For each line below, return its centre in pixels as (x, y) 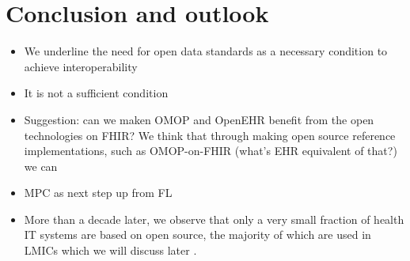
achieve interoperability (81, 66)
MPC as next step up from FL (98, 193)
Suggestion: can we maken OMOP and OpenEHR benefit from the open (199, 119)
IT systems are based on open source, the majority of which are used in (197, 235)
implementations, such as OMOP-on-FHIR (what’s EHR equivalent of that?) (211, 151)
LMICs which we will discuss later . (110, 250)
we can (41, 166)
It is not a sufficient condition (96, 93)
